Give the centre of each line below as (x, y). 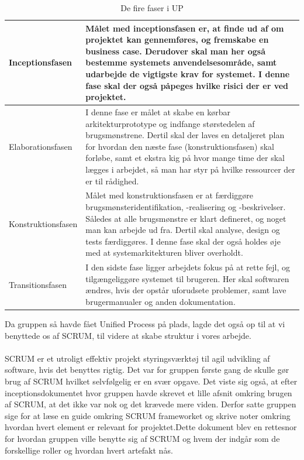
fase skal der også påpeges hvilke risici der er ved (187, 85)
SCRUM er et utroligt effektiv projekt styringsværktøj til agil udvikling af (137, 358)
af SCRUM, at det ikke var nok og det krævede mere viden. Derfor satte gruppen (151, 404)
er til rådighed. (112, 181)
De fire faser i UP (152, 8)
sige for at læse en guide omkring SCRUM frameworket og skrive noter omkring (148, 415)
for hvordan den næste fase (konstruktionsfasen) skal (180, 146)
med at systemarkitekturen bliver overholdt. (164, 253)
